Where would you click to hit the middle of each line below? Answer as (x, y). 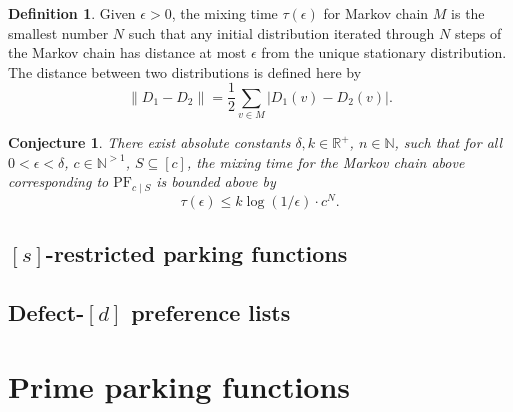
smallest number (58, 32)
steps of (478, 32)
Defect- (46, 312)
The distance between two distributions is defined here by (185, 71)
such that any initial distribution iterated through (281, 32)
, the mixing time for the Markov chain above (325, 161)
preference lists (211, 312)
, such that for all (448, 142)
